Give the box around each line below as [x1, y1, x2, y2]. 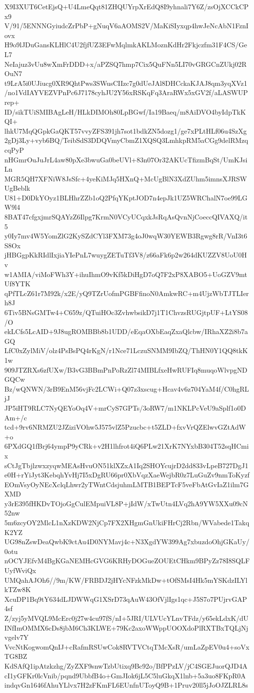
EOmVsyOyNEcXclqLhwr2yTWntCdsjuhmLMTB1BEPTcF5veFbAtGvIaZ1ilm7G [4, 479, 249, 489]
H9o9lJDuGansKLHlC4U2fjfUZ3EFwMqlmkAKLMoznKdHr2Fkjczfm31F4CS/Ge [4, 40, 247, 50]
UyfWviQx [4, 565, 36, 575]
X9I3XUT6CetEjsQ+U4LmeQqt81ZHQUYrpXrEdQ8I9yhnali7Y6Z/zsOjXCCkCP [4, 1, 249, 11]
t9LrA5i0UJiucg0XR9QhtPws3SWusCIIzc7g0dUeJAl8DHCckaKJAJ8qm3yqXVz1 [4, 78, 247, 88]
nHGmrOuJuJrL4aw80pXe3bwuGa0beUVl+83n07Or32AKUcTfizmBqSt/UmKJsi [4, 154, 248, 164]
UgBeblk [4, 183, 30, 193]
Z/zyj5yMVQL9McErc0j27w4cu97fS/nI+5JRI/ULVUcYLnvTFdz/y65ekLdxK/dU [4, 613, 249, 623]
